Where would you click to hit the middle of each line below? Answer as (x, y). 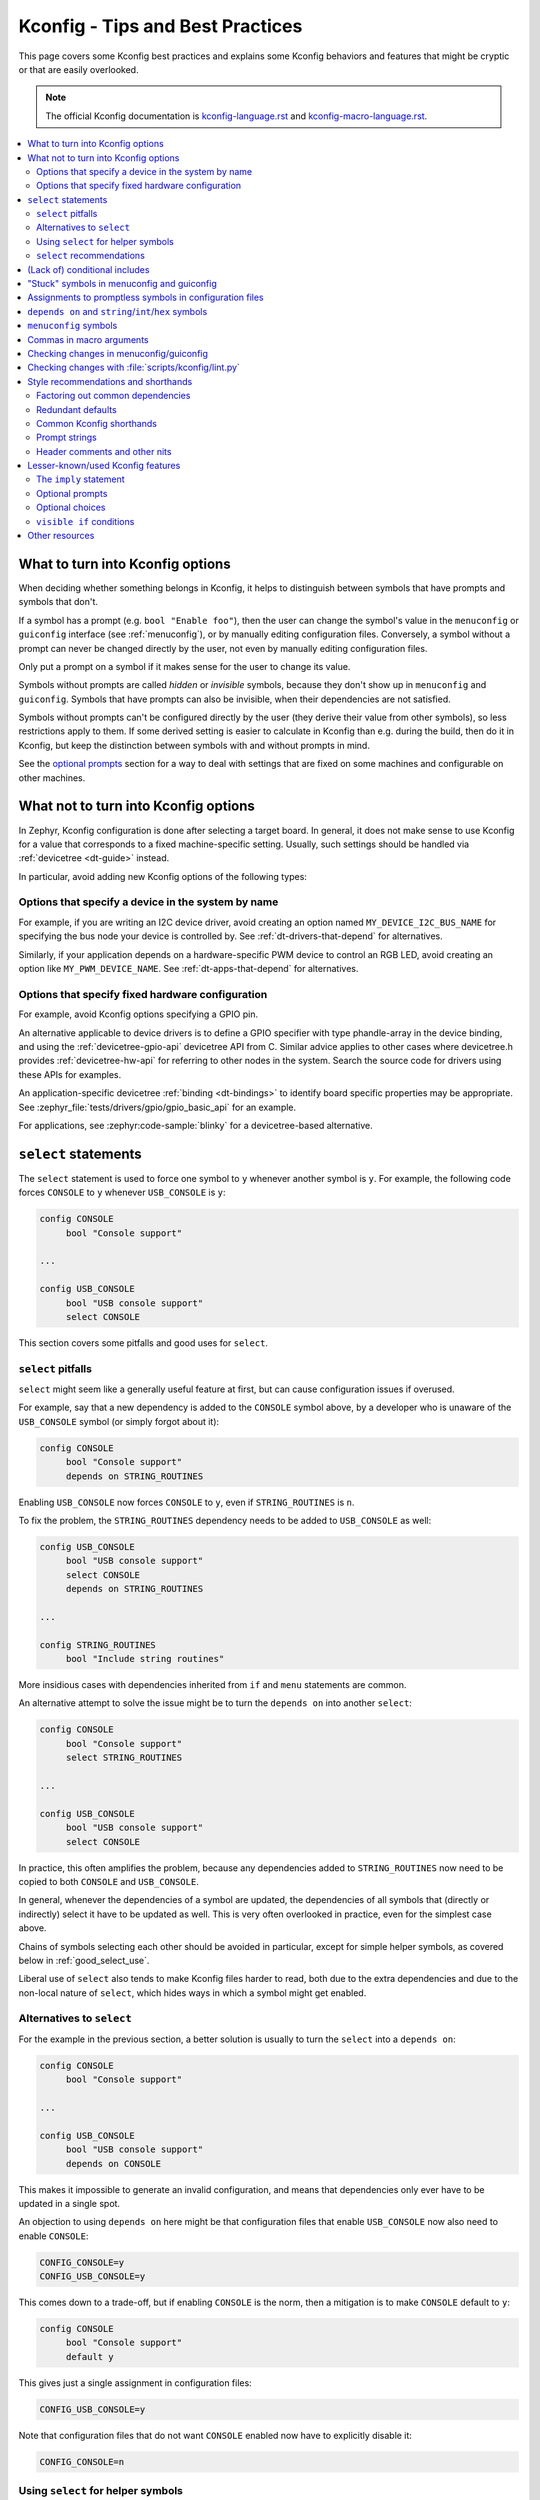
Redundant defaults (76, 409)
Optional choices (71, 507)
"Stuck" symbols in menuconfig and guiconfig (122, 284)
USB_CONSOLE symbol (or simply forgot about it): (119, 1421)
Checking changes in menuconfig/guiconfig (118, 353)
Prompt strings (66, 437)
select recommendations (90, 256)
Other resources (61, 536)
